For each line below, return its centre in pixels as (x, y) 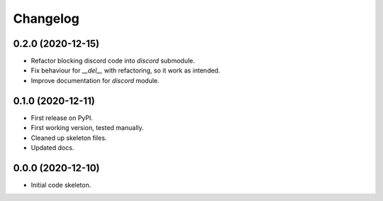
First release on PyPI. (62, 118)
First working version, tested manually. (88, 128)
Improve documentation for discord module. (95, 80)
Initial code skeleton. (61, 185)
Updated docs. (52, 147)
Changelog (46, 18)
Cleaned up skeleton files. (69, 138)
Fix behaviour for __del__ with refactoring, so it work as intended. (126, 70)
